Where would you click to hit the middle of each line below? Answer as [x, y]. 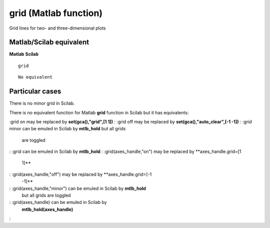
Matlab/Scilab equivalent [49, 42]
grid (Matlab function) [56, 13]
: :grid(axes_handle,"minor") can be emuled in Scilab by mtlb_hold [77, 188]
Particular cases [35, 91]
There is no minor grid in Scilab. [42, 103]
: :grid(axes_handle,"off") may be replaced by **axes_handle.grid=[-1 [80, 174]
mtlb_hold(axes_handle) [47, 209]
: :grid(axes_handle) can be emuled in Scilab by [58, 202]
